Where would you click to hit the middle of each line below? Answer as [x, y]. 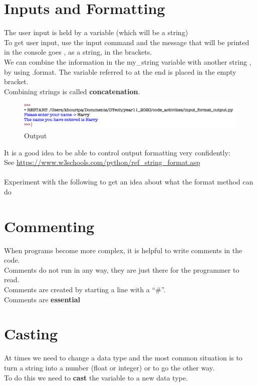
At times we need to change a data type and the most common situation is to [123, 358]
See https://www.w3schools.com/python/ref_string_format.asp [102, 162]
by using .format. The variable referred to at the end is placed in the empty [120, 71]
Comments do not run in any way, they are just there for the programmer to [122, 269]
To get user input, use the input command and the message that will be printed [127, 42]
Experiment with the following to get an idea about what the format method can [129, 182]
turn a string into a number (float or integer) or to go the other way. [109, 367]
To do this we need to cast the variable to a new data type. [96, 377]
